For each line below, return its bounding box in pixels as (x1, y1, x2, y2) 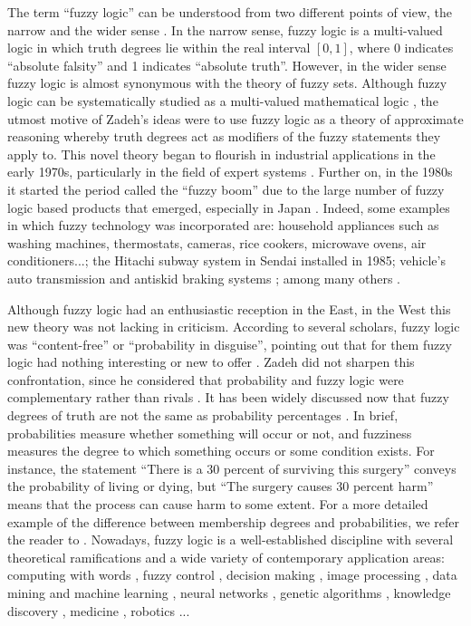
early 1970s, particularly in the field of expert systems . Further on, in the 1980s (7, 162, 453, 181)
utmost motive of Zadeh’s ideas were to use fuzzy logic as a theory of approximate (7, 109, 464, 128)
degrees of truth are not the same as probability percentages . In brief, (7, 406, 399, 425)
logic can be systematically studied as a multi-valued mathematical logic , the (7, 91, 438, 110)
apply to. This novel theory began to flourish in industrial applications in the (7, 144, 436, 163)
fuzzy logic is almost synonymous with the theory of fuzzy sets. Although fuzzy (7, 73, 447, 92)
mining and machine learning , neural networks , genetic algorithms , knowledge (7, 583, 451, 602)
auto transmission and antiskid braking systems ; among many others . (7, 268, 400, 287)
